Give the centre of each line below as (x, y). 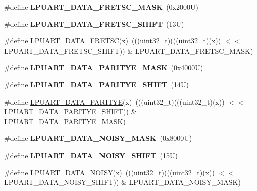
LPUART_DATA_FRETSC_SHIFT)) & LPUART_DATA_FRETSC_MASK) (129, 50)
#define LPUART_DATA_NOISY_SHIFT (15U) (91, 155)
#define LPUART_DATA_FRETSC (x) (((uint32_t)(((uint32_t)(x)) (113, 41)
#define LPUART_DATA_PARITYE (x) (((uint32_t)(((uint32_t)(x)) (114, 101)
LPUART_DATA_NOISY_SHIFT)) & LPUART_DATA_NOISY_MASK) (122, 182)
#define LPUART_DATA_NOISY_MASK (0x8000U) (98, 138)
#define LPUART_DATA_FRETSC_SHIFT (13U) (94, 23)
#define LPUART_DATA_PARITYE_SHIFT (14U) (96, 84)
